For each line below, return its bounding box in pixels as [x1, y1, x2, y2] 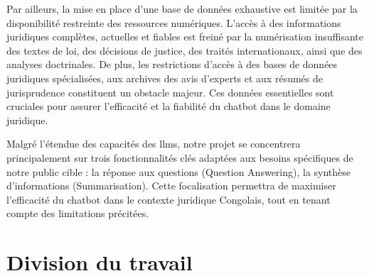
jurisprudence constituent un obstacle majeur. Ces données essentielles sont [6, 84, 334, 99]
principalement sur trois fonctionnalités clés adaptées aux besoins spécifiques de [6, 150, 353, 165]
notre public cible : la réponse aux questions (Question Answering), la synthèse [6, 164, 351, 179]
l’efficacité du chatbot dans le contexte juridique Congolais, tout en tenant [6, 192, 331, 206]
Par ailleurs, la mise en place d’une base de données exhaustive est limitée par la [6, 1, 358, 16]
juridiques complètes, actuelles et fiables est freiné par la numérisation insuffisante [6, 29, 364, 44]
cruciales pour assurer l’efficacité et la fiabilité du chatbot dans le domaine [6, 99, 331, 114]
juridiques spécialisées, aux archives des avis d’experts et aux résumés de [6, 70, 323, 85]
